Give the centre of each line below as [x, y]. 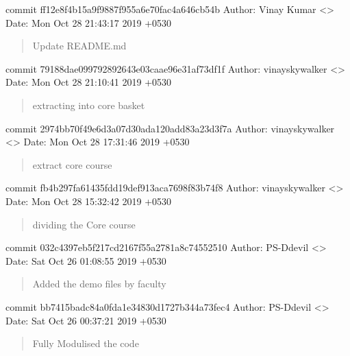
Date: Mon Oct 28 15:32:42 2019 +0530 [89, 201]
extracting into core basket [89, 105]
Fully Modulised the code [86, 343]
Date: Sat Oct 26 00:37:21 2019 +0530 [86, 320]
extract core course [72, 164]
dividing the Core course [84, 224]
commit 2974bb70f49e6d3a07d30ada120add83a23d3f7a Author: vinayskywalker [170, 128]
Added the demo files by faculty [99, 284]
